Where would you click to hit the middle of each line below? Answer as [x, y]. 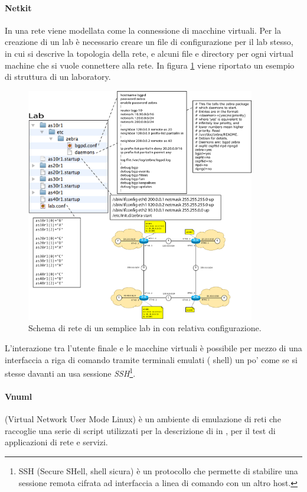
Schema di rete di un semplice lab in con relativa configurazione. [145, 328]
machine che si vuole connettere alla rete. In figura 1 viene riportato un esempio [150, 65]
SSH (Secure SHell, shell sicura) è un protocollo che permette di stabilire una [158, 470]
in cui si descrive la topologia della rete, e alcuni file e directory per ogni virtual [149, 53]
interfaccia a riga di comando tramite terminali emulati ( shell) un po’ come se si [151, 359]
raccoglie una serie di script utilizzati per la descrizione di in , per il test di [140, 430]
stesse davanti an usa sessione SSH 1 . [70, 372]
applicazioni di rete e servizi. [56, 442]
